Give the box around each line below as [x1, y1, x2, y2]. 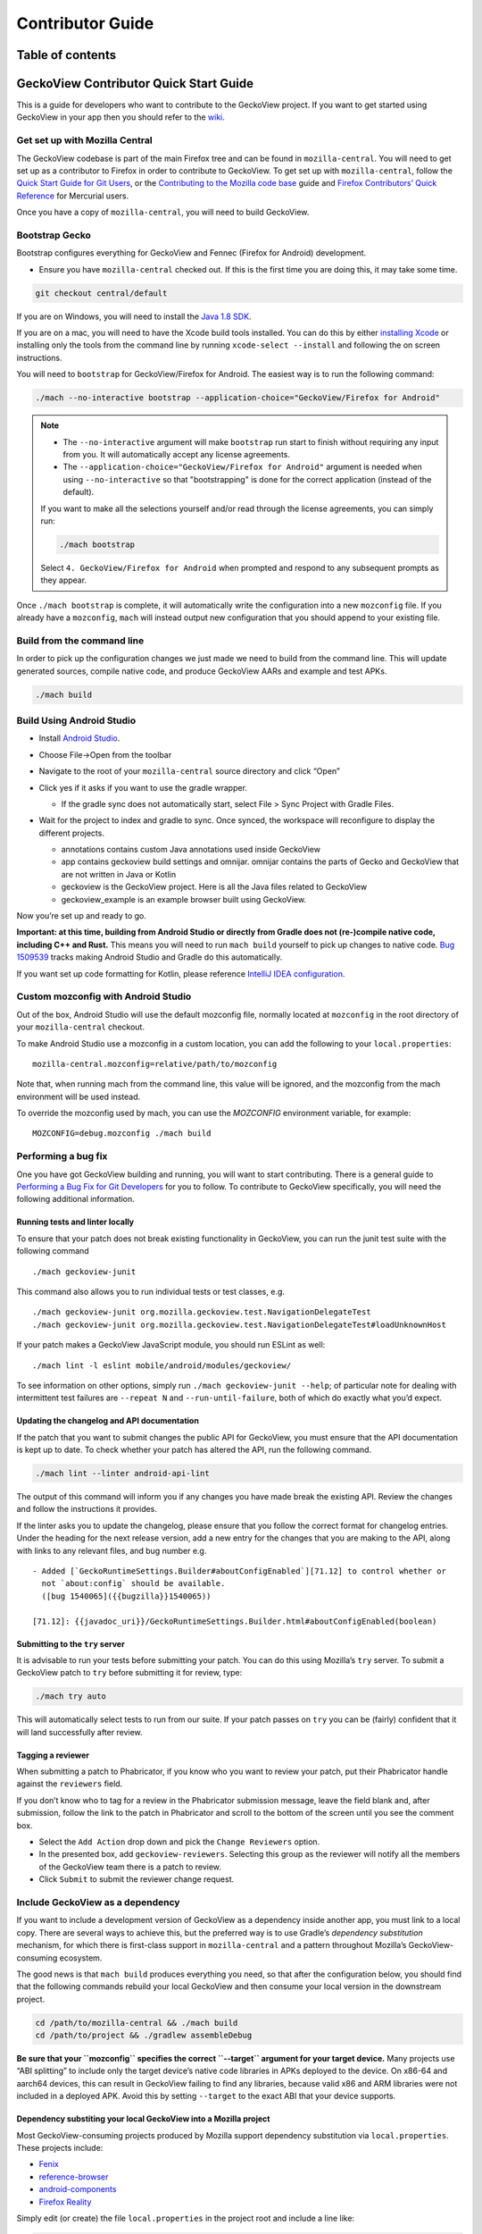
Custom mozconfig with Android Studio [16, 990, 192, 1003]
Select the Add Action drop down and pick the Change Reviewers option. [38, 1836, 320, 1847]
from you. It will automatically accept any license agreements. [62, 449, 290, 459]
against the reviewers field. [16, 1778, 123, 1789]
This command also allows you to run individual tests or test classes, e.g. [16, 1286, 286, 1297]
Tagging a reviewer [16, 1750, 89, 1760]
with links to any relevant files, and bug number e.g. [16, 1545, 207, 1556]
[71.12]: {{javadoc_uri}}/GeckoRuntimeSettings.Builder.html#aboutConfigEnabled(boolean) [32, 1616, 437, 1626]
